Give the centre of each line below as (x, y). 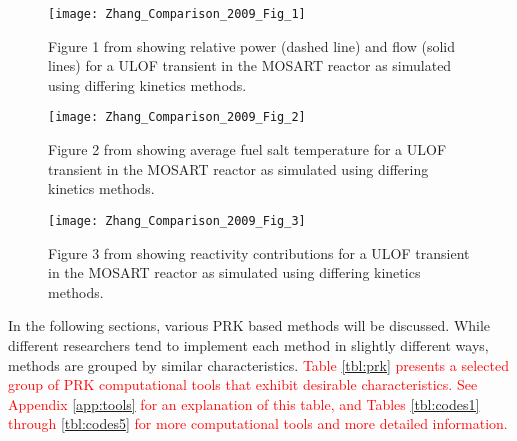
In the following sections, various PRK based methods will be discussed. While (249, 325)
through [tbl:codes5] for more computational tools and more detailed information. (258, 423)
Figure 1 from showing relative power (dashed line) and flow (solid (251, 45)
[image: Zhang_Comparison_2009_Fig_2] (177, 117)
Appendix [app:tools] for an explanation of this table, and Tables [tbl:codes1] (244, 403)
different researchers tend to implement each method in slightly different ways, (248, 344)
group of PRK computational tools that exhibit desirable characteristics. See (243, 384)
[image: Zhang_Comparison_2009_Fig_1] (177, 14)
